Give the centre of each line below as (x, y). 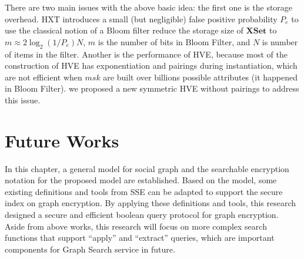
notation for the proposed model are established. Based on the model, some (141, 180)
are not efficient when (44, 77)
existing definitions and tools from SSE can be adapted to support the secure (144, 191)
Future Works (62, 140)
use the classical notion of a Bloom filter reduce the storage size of (124, 30)
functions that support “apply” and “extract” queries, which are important (140, 238)
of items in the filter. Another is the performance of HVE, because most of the (146, 54)
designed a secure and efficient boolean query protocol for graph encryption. (142, 215)
